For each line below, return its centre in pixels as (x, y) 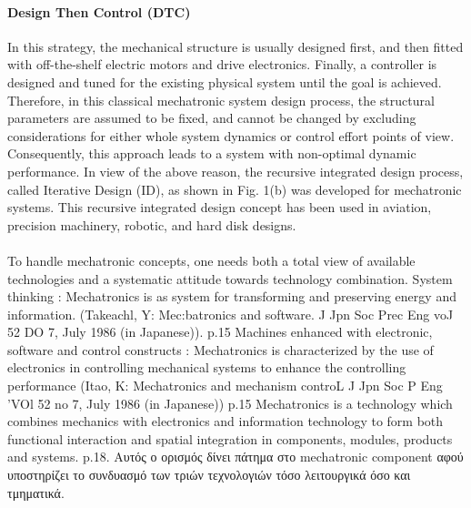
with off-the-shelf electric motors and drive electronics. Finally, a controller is (222, 64)
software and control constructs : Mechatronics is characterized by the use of (220, 349)
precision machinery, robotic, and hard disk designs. (152, 224)
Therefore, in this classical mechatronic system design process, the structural (221, 100)
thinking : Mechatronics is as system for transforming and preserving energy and (232, 296)
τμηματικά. (36, 492)
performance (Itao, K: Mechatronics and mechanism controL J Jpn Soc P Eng (225, 386)
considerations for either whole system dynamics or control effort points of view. (231, 135)
